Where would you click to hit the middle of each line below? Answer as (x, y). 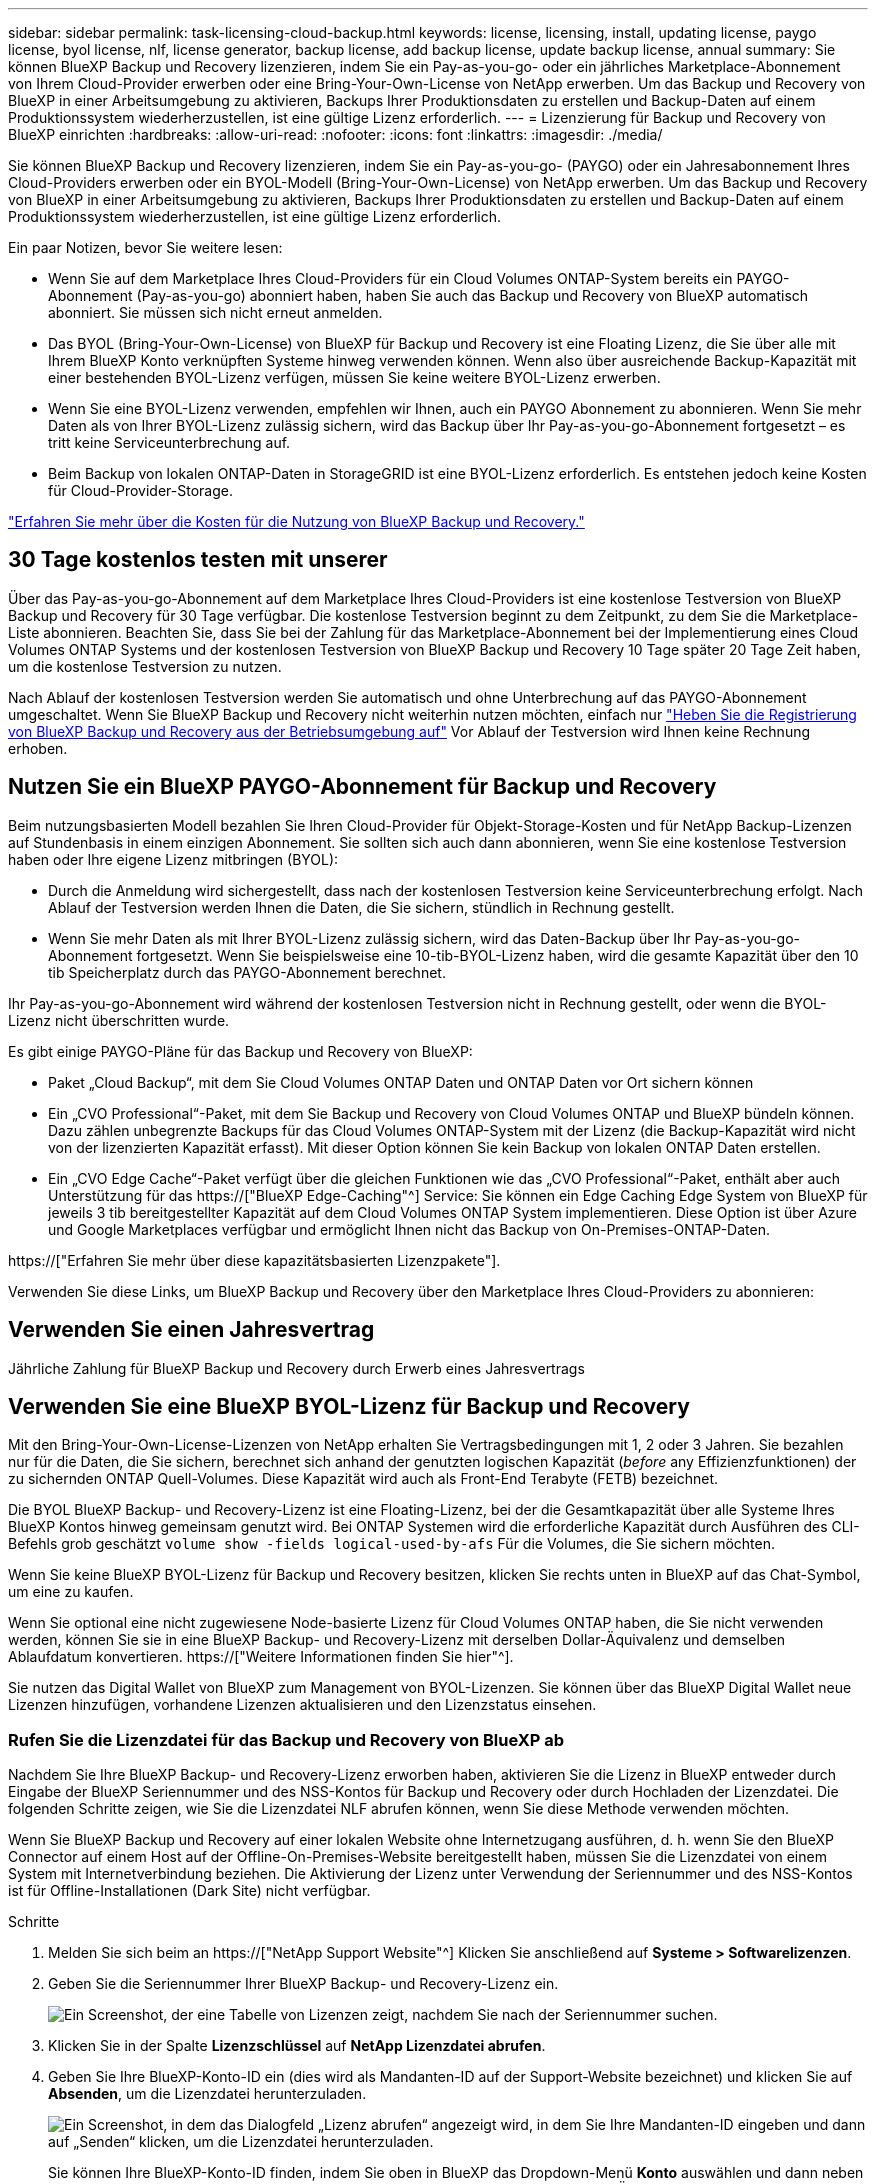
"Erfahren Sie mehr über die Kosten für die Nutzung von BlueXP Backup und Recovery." (296, 521)
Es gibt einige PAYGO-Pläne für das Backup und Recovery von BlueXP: (240, 1051)
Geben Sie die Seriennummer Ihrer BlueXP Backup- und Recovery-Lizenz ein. (303, 1984)
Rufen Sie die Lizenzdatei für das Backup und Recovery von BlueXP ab (286, 1739)
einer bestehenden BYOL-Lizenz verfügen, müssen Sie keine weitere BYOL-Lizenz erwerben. (354, 377)
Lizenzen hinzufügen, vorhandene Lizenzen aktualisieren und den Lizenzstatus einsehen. (302, 1705)
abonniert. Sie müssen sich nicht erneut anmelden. (215, 312)
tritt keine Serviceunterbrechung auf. (169, 442)
